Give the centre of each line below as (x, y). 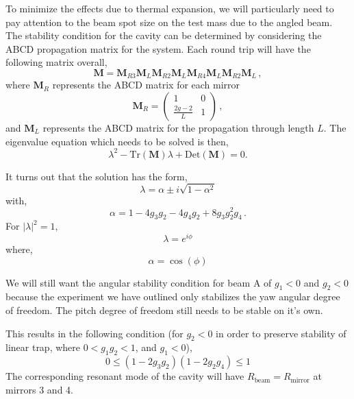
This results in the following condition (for (94, 333)
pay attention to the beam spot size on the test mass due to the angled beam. (169, 22)
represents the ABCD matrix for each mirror (146, 85)
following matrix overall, (56, 62)
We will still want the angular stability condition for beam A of (139, 282)
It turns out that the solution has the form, (97, 176)
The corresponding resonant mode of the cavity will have (125, 376)
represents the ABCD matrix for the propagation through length (178, 128)
